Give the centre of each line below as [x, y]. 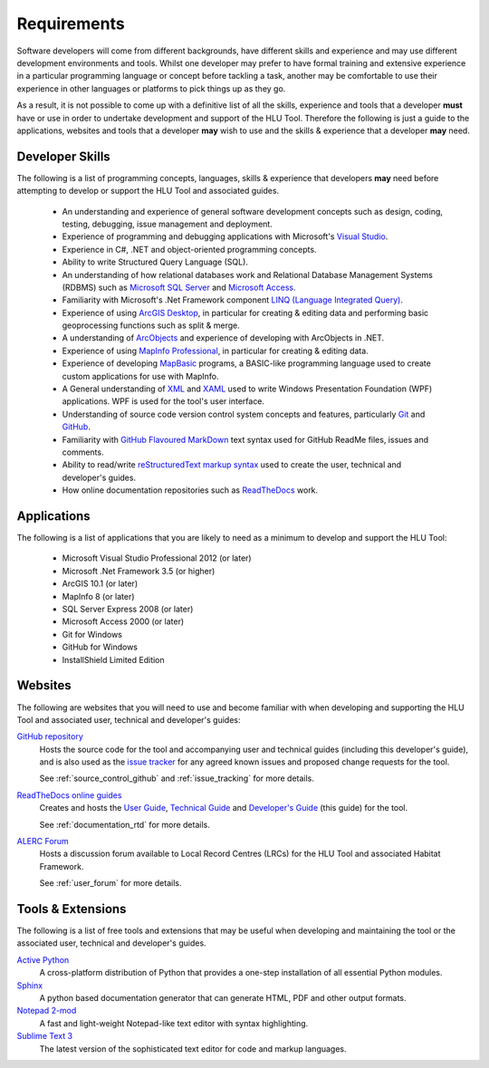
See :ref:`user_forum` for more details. [110, 883]
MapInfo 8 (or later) [98, 596]
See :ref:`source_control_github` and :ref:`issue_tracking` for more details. [177, 778]
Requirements [71, 24]
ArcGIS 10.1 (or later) [100, 583]
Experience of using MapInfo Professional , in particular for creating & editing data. [215, 351]
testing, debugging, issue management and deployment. [168, 224]
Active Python [43, 959]
